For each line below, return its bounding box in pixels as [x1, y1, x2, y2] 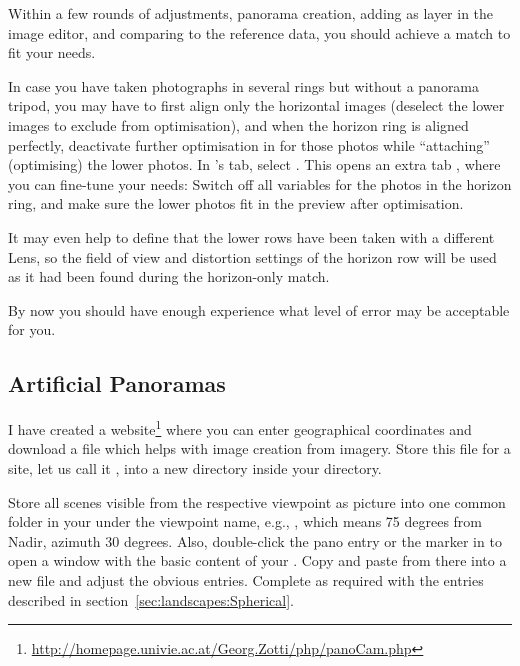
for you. [8, 319, 56, 340]
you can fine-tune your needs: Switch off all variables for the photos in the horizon [8, 173, 512, 194]
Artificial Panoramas [8, 368, 226, 399]
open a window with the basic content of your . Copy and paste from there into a [8, 550, 507, 571]
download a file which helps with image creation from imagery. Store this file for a [8, 438, 511, 459]
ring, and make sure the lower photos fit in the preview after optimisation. [8, 193, 464, 214]
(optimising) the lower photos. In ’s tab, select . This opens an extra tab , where [8, 154, 501, 175]
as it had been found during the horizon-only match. [8, 266, 330, 287]
